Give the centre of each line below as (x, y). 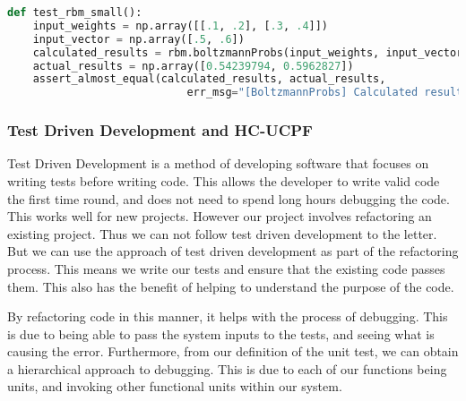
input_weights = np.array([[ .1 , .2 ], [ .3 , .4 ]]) (181, 26)
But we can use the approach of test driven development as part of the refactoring (233, 251)
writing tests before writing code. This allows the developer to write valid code (224, 180)
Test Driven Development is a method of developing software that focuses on (218, 163)
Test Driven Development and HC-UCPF (160, 130)
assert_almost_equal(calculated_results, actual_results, (209, 79)
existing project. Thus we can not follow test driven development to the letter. (222, 233)
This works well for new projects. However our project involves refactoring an (220, 216)
